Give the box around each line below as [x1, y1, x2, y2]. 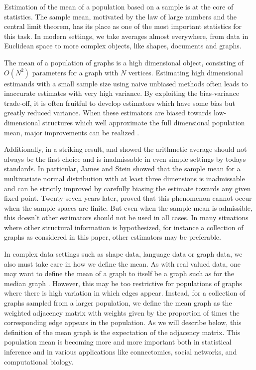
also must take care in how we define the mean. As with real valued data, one [4, 258, 241, 269]
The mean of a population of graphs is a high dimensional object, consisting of [4, 57, 244, 67]
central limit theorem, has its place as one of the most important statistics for [4, 21, 242, 31]
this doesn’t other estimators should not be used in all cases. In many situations [4, 212, 249, 223]
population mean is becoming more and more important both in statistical [4, 337, 232, 347]
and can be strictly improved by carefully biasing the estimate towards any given [4, 183, 251, 193]
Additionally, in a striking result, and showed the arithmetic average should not [4, 144, 247, 154]
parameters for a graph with [32, 67, 119, 77]
